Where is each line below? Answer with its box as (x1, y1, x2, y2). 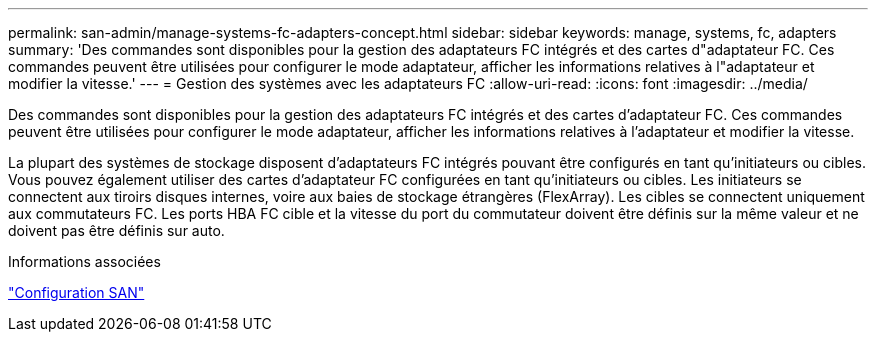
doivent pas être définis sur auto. (8, 222, 225, 239)
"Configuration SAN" (8, 284, 145, 301)
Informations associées (8, 253, 161, 270)
